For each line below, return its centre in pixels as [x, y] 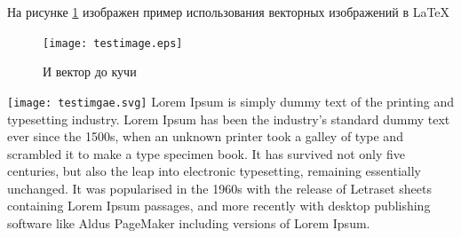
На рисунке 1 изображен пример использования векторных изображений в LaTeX [229, 12]
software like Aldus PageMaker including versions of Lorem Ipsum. [189, 223]
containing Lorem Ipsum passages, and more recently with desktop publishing [219, 206]
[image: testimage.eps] [113, 43]
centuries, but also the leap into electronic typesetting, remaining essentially [214, 171]
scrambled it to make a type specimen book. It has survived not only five [206, 153]
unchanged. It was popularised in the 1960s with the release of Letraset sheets [219, 188]
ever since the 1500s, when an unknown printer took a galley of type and [205, 136]
